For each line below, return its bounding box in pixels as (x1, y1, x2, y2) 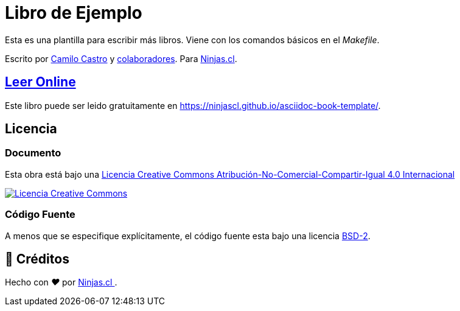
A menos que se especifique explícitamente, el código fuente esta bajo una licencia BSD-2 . (5, 230, 371, 241)
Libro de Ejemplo (5, 2, 142, 23)
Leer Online (5, 74, 76, 90)
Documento (5, 147, 61, 159)
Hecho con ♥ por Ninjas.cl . (5, 277, 117, 288)
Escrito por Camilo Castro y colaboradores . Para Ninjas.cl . (5, 53, 237, 64)
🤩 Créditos (5, 251, 69, 267)
